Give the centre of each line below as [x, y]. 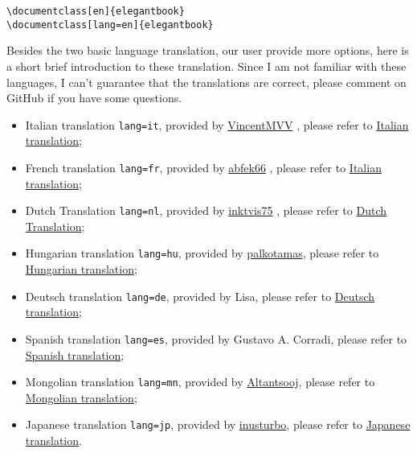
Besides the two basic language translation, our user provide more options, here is [208, 50]
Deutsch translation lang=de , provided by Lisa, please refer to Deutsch [200, 296]
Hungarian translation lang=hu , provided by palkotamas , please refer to [202, 253]
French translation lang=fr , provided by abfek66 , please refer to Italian [203, 167]
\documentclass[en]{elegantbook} [96, 11]
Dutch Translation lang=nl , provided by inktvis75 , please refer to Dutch [206, 210]
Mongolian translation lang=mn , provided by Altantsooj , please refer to [200, 382]
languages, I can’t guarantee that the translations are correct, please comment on [206, 82]
